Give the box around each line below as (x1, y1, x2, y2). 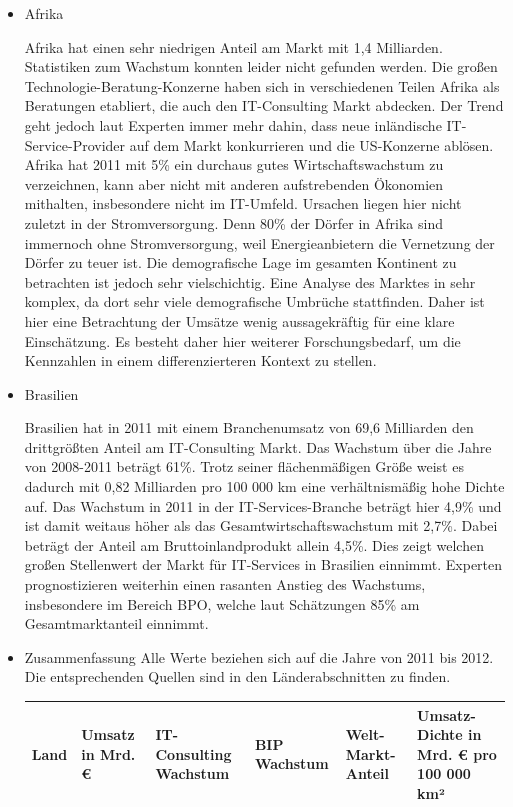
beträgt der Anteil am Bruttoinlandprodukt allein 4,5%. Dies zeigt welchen (24, 534, 484, 555)
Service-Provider (24, 134, 126, 155)
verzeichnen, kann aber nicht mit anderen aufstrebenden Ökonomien (24, 173, 444, 194)
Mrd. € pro (417, 743, 497, 764)
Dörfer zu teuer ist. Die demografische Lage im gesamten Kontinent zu (24, 252, 457, 273)
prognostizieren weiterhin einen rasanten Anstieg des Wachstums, (24, 574, 426, 595)
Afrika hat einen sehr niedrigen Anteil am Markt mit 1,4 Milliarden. (24, 36, 443, 57)
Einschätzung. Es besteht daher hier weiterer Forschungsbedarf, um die (24, 330, 461, 351)
